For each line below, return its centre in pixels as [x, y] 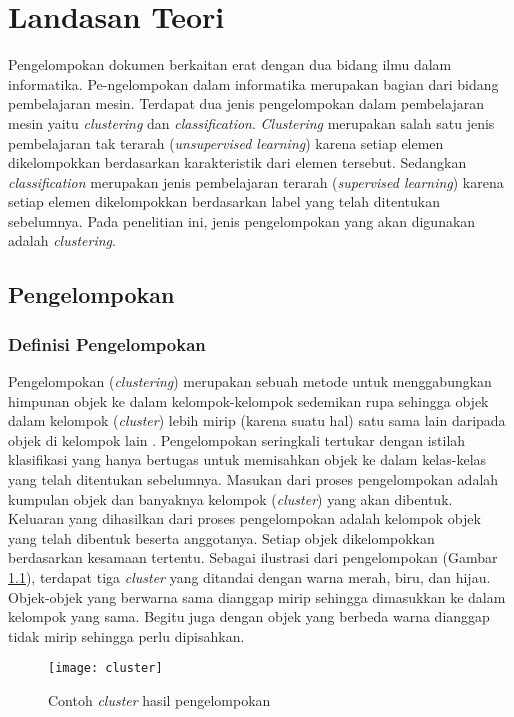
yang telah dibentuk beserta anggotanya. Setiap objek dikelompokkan [221, 537]
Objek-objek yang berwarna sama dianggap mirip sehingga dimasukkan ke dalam [257, 596]
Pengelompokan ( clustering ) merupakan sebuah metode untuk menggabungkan [250, 381]
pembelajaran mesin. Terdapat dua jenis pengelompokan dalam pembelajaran [246, 103]
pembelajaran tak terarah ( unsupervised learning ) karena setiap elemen [226, 142]
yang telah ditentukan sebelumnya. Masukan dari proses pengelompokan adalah [253, 479]
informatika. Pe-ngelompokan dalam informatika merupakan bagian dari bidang [253, 83]
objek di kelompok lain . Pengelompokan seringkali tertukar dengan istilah [237, 439]
